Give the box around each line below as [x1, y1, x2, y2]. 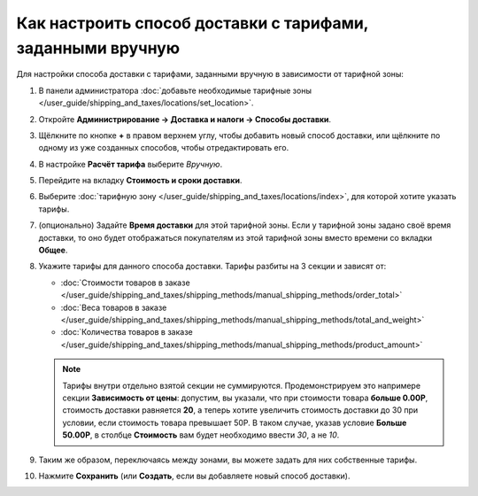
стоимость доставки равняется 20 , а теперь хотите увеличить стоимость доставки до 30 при [62, 405, 419, 415]
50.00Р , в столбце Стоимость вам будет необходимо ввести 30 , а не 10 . [62, 430, 340, 440]
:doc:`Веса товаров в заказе [60, 302, 167, 313]
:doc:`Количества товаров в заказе [60, 327, 194, 337]
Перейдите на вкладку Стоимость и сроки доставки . [38, 175, 243, 186]
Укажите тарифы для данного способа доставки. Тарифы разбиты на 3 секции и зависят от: [38, 261, 387, 272]
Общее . [38, 244, 68, 256]
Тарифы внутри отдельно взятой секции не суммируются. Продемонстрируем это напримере [62, 380, 420, 391]
